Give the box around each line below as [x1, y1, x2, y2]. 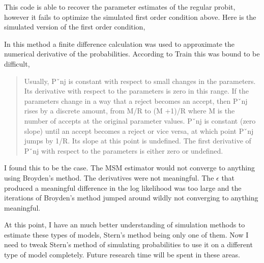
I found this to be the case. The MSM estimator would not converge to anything [4, 162, 255, 173]
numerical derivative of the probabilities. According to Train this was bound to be [4, 48, 260, 59]
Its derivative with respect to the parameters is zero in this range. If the [24, 85, 249, 96]
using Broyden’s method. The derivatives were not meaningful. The [4, 172, 214, 183]
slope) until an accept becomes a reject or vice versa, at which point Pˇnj [24, 125, 254, 136]
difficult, [4, 58, 30, 69]
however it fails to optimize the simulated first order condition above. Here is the [4, 11, 256, 22]
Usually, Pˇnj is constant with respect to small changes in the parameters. [24, 75, 256, 86]
